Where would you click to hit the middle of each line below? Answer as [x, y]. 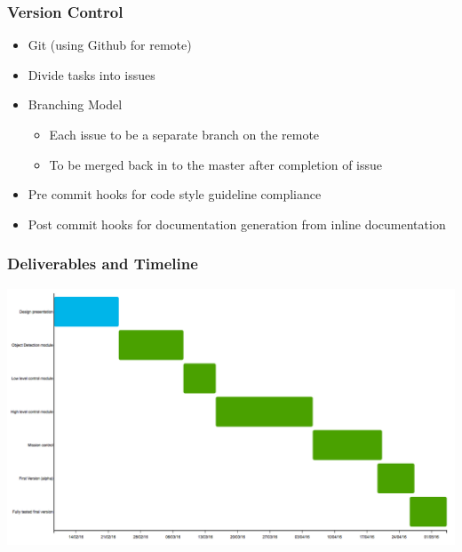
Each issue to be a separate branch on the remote [184, 134]
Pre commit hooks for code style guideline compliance [175, 194]
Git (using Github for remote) [110, 45]
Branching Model [75, 104]
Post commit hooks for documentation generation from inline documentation [237, 224]
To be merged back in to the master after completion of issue [216, 164]
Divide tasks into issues [92, 74]
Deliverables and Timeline [103, 264]
